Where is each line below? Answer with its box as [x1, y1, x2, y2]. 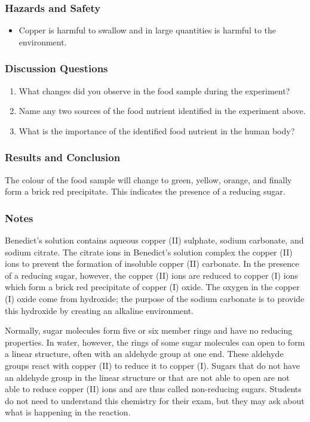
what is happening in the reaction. [5, 406, 131, 418]
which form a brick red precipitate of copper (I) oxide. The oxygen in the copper [5, 281, 300, 293]
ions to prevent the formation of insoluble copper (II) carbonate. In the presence [5, 257, 299, 270]
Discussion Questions [5, 61, 108, 76]
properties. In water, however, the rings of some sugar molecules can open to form [5, 335, 305, 348]
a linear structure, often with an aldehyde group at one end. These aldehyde [5, 347, 284, 360]
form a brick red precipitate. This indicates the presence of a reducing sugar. [5, 185, 286, 198]
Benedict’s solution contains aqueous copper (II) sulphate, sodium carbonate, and [5, 234, 304, 247]
